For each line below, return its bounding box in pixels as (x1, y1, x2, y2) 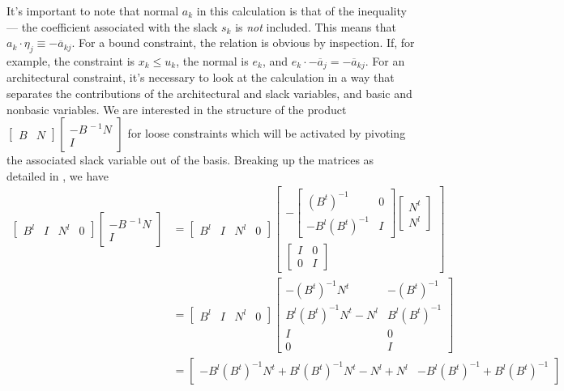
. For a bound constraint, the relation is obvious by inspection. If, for (71, 34, 415, 51)
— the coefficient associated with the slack (6, 18, 218, 35)
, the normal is (176, 52, 249, 69)
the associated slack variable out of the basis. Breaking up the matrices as (6, 151, 374, 168)
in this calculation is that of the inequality (196, 2, 407, 19)
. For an (365, 52, 405, 69)
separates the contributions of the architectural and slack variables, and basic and (6, 85, 412, 102)
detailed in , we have (6, 167, 109, 184)
